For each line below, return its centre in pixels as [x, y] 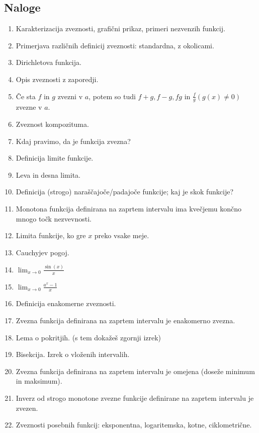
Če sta [26, 96]
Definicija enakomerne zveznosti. [66, 303]
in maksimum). [39, 381]
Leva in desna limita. [48, 174]
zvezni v [70, 96]
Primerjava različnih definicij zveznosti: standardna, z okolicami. [115, 45]
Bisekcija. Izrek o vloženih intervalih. [73, 354]
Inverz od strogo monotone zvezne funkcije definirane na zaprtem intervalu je [135, 398]
